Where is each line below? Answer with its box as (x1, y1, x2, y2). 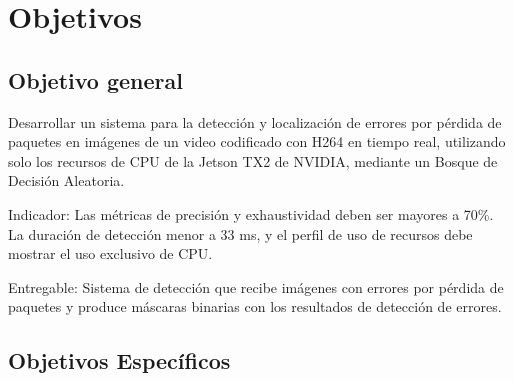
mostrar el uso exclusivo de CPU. (8, 243, 213, 264)
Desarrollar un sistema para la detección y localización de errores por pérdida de (8, 111, 502, 132)
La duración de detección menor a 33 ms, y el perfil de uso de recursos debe (8, 223, 473, 244)
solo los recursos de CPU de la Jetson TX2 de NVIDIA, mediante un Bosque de (8, 150, 498, 171)
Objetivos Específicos (8, 345, 231, 376)
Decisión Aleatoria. (8, 170, 125, 191)
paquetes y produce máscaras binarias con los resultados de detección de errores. (8, 296, 502, 317)
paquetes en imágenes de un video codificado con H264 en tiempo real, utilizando (8, 131, 506, 152)
